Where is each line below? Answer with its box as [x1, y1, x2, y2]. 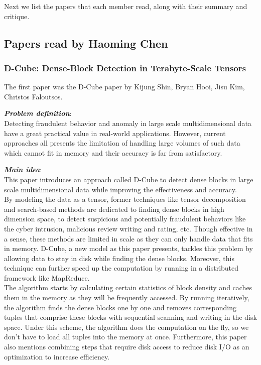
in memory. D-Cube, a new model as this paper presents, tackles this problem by [4, 243, 253, 254]
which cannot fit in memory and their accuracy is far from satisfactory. [4, 147, 222, 158]
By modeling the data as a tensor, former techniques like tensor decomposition [4, 194, 246, 204]
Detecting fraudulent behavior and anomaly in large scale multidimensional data [4, 117, 251, 128]
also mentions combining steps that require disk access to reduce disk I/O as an [4, 341, 249, 352]
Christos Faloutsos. [4, 91, 63, 101]
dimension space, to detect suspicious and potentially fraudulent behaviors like [4, 213, 246, 224]
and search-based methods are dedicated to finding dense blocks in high [4, 203, 224, 214]
